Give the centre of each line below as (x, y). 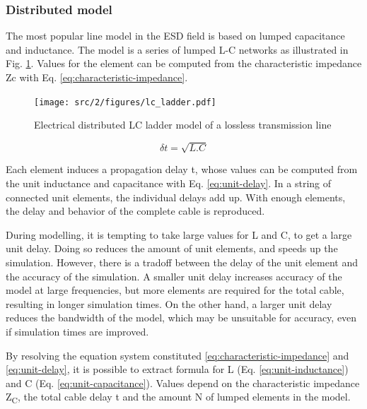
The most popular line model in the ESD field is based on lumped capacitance (175, 36)
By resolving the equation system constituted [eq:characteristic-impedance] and (177, 355)
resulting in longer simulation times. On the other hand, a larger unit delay (169, 303)
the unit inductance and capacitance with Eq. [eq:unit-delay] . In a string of (169, 183)
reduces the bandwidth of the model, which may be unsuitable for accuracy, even (181, 318)
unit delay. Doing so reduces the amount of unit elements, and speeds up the (172, 248)
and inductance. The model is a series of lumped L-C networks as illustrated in (177, 49)
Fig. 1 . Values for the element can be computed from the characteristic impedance (184, 63)
